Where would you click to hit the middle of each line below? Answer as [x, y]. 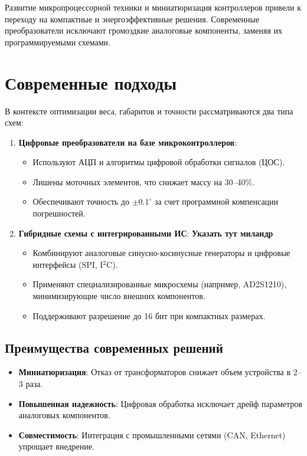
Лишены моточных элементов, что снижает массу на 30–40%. [144, 181]
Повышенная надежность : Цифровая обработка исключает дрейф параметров [160, 403]
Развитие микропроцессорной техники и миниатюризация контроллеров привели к [153, 7]
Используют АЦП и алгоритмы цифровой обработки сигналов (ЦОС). [159, 162]
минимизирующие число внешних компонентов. [119, 296]
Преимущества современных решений [114, 347]
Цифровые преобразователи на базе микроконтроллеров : [128, 142]
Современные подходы [91, 82]
